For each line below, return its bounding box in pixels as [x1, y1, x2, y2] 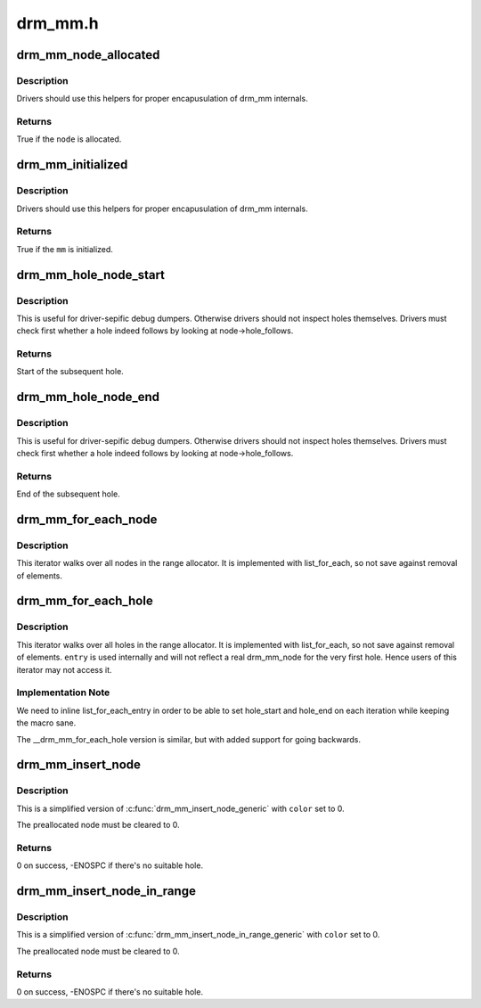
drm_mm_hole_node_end [16, 389, 160, 405]
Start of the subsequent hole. [16, 366, 124, 377]
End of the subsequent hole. [16, 488, 120, 499]
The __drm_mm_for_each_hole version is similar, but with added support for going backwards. [16, 733, 361, 744]
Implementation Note [16, 686, 110, 699]
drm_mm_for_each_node [16, 512, 158, 527]
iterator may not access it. [16, 664, 112, 675]
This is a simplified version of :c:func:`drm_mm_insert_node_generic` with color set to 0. [16, 803, 345, 814]
